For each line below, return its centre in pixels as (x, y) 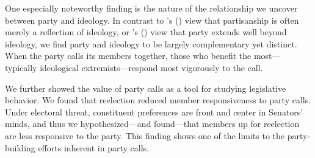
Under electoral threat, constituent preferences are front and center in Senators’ (154, 112)
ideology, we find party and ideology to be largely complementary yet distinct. (151, 43)
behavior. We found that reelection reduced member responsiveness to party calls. (158, 100)
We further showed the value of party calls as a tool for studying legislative (146, 88)
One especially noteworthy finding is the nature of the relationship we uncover (151, 8)
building (20, 147)
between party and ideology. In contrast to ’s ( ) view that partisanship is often (152, 20)
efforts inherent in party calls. (93, 147)
